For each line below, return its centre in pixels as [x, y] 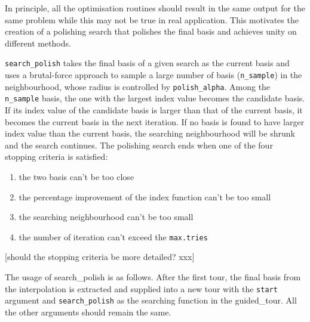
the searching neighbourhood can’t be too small [106, 217]
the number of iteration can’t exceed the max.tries [113, 236]
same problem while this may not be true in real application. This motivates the [152, 19]
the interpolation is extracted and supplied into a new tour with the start [141, 288]
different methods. [38, 43]
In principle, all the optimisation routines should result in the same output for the [155, 8]
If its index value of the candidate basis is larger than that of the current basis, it [154, 110]
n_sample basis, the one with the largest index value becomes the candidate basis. [155, 98]
